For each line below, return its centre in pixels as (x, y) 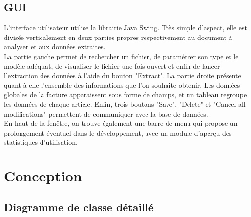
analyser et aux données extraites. (55, 47)
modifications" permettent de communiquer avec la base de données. (106, 113)
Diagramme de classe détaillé (79, 207)
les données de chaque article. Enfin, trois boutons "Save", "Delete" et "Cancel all (125, 104)
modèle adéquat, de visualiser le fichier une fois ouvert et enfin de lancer (112, 66)
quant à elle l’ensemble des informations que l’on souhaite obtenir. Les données (122, 85)
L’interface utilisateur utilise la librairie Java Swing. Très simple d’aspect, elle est (126, 28)
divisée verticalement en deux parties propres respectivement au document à (118, 37)
